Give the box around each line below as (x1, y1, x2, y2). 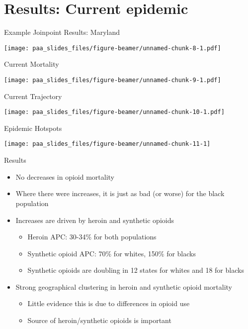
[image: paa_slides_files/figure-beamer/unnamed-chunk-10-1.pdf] (4, 109, 225, 116)
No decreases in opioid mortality (15, 171, 114, 182)
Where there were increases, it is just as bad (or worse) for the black (15, 188, 225, 199)
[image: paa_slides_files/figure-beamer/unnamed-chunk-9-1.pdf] (4, 76, 221, 84)
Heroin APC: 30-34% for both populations (27, 231, 157, 242)
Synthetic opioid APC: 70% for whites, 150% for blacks (27, 248, 196, 258)
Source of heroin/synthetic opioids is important (27, 315, 171, 326)
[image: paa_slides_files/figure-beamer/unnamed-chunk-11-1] (4, 140, 211, 148)
